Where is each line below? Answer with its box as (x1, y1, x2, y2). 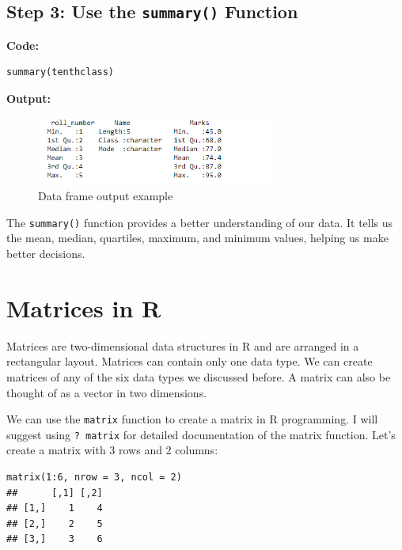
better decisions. (6, 245, 85, 262)
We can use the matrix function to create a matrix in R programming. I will (6, 411, 378, 427)
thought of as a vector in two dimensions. (6, 384, 207, 400)
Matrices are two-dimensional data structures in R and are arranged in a (6, 337, 359, 354)
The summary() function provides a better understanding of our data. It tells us (6, 214, 393, 230)
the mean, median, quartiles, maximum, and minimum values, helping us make (6, 229, 389, 246)
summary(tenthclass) (6, 66, 115, 78)
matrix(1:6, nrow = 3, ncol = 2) (6, 472, 182, 484)
